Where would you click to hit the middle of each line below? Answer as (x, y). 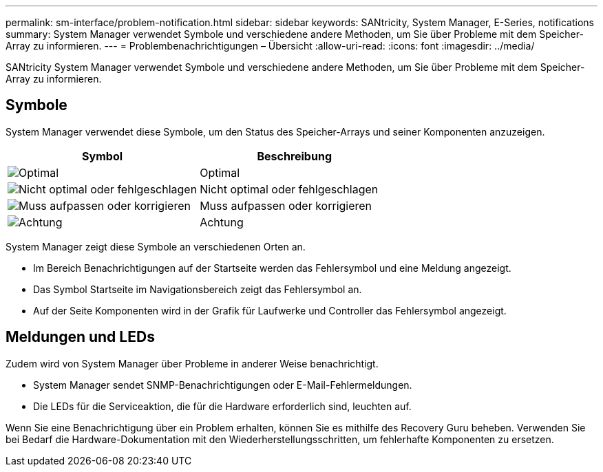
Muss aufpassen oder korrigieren (286, 205)
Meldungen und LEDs (80, 337)
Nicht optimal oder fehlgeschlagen (289, 189)
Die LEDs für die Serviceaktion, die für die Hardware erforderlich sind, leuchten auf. (222, 406)
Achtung (222, 222)
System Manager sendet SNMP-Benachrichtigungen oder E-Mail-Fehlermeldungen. (223, 385)
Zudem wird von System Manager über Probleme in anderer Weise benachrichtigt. (192, 363)
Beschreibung (294, 156)
